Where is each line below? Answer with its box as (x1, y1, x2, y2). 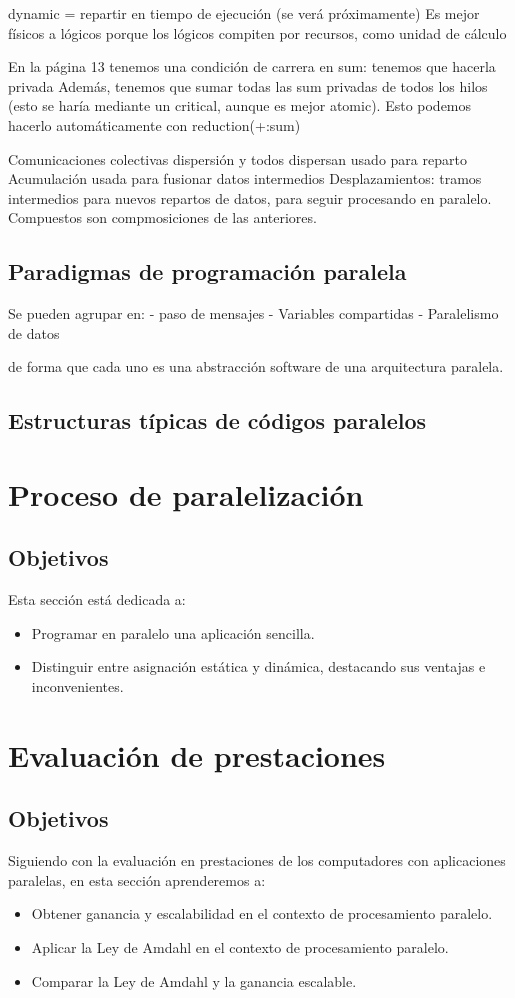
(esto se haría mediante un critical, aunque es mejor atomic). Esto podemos (8, 95, 472, 116)
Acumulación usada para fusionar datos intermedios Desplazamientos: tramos (8, 168, 482, 189)
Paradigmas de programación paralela (8, 256, 407, 287)
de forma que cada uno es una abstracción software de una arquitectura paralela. (8, 356, 504, 377)
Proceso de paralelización (8, 473, 364, 514)
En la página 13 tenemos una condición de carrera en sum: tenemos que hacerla (8, 56, 496, 77)
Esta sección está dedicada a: (8, 589, 186, 610)
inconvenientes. (31, 676, 124, 697)
